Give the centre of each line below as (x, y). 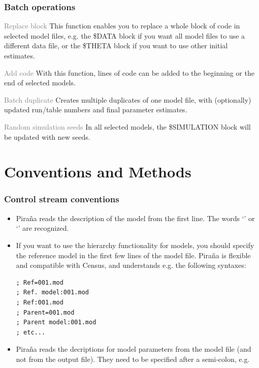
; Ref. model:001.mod (52, 293)
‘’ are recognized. (42, 228)
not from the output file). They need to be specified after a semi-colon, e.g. (133, 359)
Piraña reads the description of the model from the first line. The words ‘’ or (135, 218)
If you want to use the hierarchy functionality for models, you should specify (135, 245)
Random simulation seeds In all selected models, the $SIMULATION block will (127, 126)
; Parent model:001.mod (56, 323)
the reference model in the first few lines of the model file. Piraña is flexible (133, 255)
